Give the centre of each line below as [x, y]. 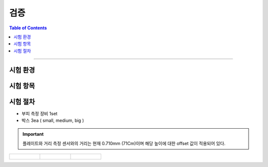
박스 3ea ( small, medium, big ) [53, 121]
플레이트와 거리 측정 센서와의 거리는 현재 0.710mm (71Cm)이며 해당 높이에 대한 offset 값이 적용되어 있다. [124, 143]
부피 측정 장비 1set [39, 113]
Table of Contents [28, 28]
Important [33, 134]
